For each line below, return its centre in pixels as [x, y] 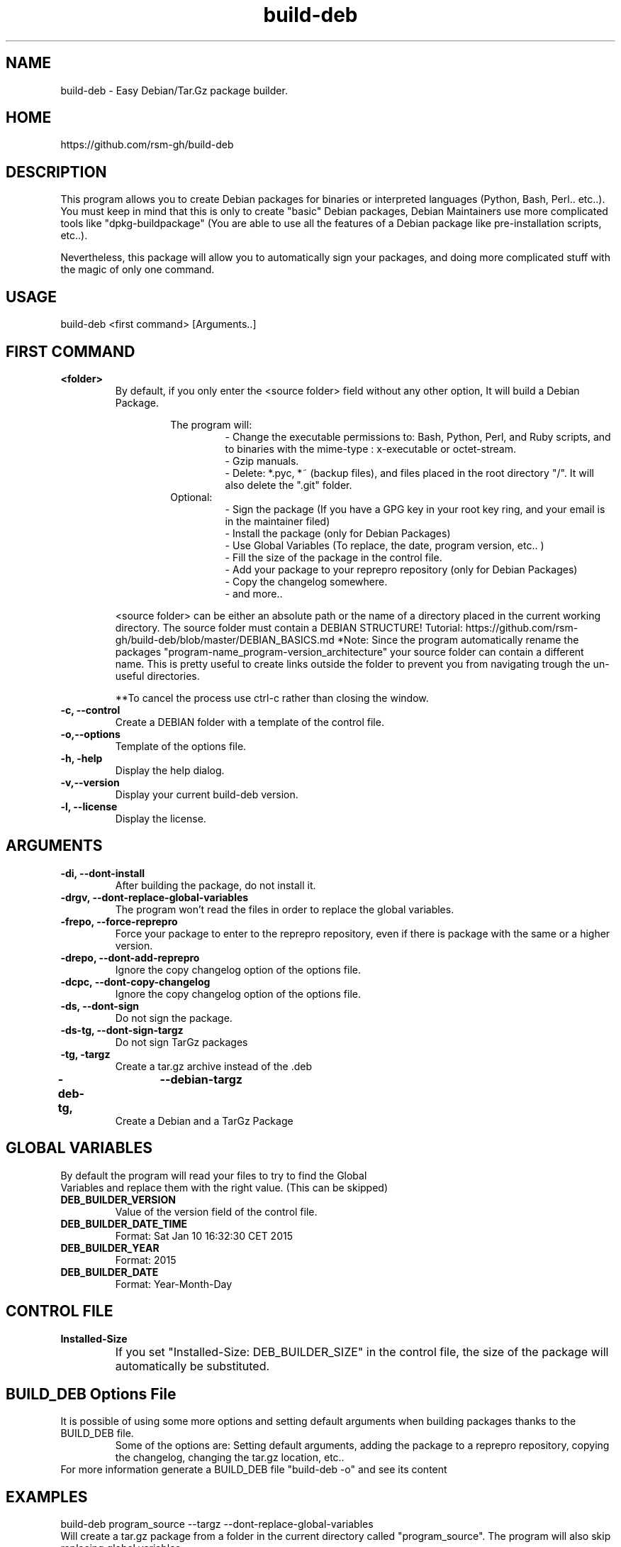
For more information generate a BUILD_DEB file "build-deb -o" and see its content [254, 1470]
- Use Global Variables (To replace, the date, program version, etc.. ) [385, 545]
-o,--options [90, 734]
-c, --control [90, 710]
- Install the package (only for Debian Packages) [338, 533]
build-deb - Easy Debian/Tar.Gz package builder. [174, 90]
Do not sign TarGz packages [181, 1042]
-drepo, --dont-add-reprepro [130, 957]
